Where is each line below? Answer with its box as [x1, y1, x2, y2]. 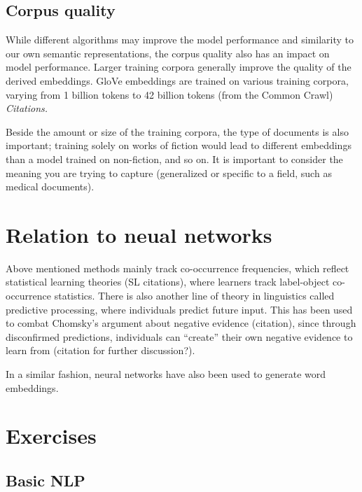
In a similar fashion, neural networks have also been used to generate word [6, 367, 326, 381]
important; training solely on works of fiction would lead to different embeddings [6, 138, 351, 153]
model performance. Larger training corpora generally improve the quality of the [6, 59, 351, 74]
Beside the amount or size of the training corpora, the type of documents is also [6, 124, 349, 139]
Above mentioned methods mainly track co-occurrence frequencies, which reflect [6, 260, 349, 275]
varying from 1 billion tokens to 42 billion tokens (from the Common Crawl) [6, 87, 333, 101]
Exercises [6, 421, 97, 450]
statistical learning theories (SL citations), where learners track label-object [6, 274, 330, 289]
